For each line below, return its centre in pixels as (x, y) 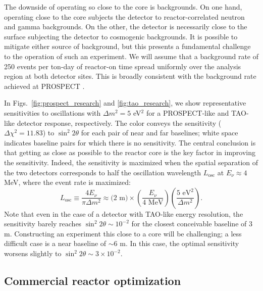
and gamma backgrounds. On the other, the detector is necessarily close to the (126, 27)
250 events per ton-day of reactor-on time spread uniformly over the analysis (123, 66)
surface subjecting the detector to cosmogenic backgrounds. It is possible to (121, 36)
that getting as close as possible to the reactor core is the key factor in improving (130, 152)
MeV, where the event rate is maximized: (67, 182)
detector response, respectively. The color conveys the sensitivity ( (119, 123)
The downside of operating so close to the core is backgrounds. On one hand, (123, 7)
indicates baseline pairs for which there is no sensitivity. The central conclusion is (130, 142)
